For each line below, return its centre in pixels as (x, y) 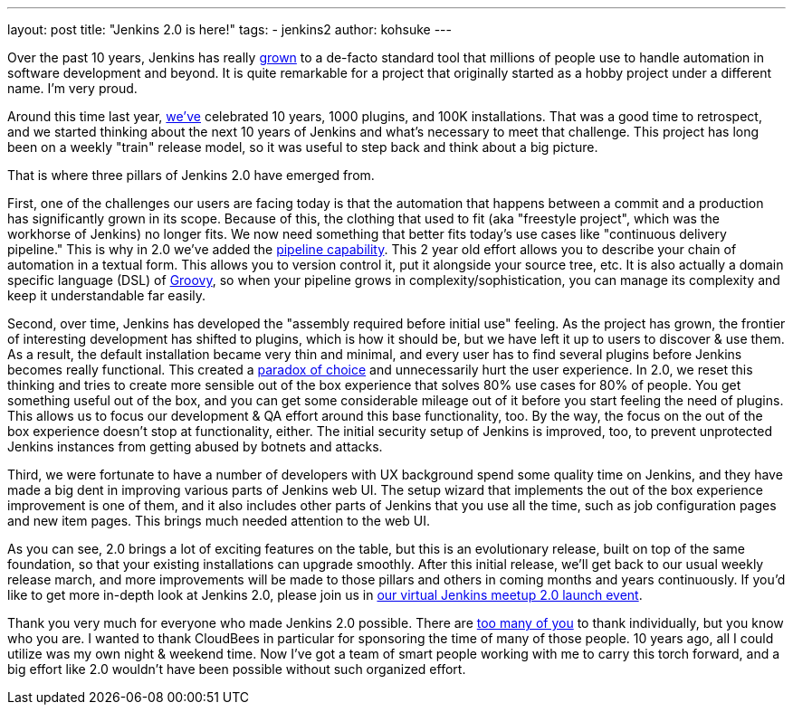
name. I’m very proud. (72, 88)
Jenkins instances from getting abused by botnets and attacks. (195, 446)
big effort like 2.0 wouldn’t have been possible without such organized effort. (237, 669)
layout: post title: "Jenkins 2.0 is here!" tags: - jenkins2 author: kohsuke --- (229, 29)
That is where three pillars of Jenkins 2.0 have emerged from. (191, 175)
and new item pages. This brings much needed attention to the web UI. (219, 521)
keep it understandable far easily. (107, 295)
